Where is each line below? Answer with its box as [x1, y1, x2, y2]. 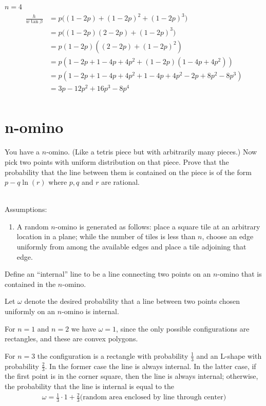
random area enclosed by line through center [83, 394, 223, 401]
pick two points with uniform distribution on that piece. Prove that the [5, 156, 229, 167]
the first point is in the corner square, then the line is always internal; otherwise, [5, 371, 258, 381]
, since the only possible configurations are [116, 323, 250, 334]
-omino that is [217, 268, 262, 279]
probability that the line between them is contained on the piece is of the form [5, 166, 252, 177]
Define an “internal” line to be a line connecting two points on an [5, 268, 211, 279]
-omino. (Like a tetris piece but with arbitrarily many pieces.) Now [46, 146, 257, 157]
